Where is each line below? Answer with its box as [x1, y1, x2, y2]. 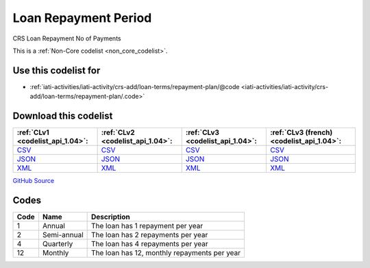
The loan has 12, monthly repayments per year [91, 248, 241, 258]
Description [91, 212, 130, 222]
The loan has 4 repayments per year [91, 239, 208, 249]
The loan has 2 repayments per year [91, 230, 208, 240]
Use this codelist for [12, 64, 101, 76]
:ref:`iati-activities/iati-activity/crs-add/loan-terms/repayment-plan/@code [29, 82, 240, 90]
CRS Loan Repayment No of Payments [12, 34, 121, 42]
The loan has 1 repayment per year [91, 221, 203, 231]
